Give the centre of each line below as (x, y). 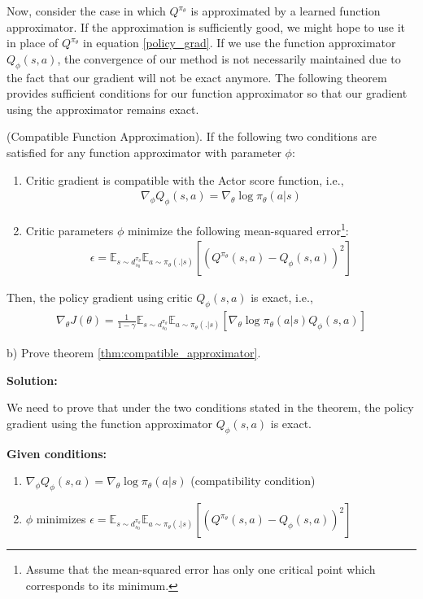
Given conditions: (57, 453)
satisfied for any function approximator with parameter (144, 152)
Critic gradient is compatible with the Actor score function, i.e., (185, 179)
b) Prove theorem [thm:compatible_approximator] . (134, 353)
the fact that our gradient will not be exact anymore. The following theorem (197, 77)
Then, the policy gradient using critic (100, 297)
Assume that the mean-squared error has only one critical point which (201, 569)
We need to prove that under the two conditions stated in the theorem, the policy (210, 407)
